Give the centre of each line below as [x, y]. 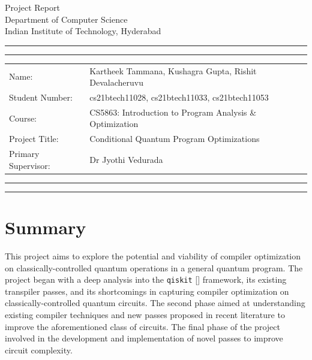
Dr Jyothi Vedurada [126, 159]
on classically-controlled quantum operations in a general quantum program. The [154, 267]
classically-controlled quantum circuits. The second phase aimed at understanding [155, 303]
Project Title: [34, 139]
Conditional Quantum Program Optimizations [175, 139]
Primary [24, 154]
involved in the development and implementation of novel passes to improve [144, 338]
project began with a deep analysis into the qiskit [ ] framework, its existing [146, 279]
